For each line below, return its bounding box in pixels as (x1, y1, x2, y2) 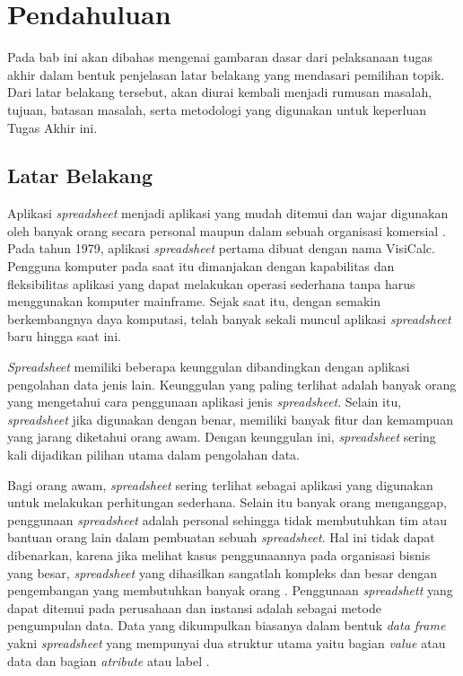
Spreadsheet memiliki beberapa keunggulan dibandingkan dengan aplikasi (7, 357, 410, 376)
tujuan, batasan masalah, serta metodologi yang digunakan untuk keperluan (7, 100, 427, 119)
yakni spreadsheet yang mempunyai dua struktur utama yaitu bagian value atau (7, 633, 446, 652)
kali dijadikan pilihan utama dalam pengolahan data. (7, 445, 300, 464)
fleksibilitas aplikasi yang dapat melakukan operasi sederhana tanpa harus (7, 274, 415, 293)
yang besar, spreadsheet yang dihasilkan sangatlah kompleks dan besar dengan (7, 563, 437, 582)
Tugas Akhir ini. (7, 118, 98, 136)
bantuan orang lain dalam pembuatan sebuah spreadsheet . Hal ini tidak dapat (7, 528, 435, 547)
